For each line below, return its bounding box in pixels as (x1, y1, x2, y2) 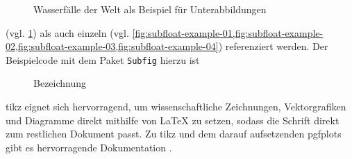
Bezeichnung (33, 76, 87, 90)
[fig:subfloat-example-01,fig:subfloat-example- (132, 25, 324, 40)
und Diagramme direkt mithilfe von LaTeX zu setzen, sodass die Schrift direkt (6, 112, 340, 127)
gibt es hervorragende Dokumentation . (6, 140, 172, 154)
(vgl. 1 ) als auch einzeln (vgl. (6, 25, 129, 40)
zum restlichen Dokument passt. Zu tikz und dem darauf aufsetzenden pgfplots (6, 126, 342, 141)
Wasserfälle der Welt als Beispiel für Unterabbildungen (33, 2, 267, 16)
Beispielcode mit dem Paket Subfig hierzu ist (6, 52, 200, 67)
